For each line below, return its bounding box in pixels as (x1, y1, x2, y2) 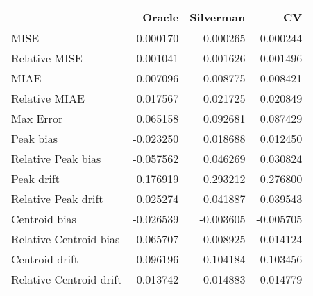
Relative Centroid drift (11, 271, 122, 287)
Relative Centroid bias (11, 231, 120, 247)
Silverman (189, 9, 246, 25)
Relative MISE (11, 50, 83, 66)
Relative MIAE (11, 90, 85, 106)
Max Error (11, 110, 63, 126)
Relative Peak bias (11, 150, 101, 166)
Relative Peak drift (11, 191, 103, 207)
